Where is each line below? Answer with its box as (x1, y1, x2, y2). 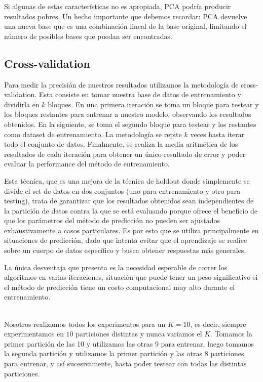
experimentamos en (4, 328, 64, 339)
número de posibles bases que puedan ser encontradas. (4, 30, 172, 41)
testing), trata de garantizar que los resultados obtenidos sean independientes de (4, 195, 254, 206)
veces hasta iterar (190, 129, 245, 139)
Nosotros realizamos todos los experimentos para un (4, 318, 166, 329)
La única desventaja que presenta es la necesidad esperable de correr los (4, 262, 228, 272)
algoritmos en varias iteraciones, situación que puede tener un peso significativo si (4, 272, 258, 282)
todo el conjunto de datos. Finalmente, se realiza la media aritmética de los (4, 139, 238, 149)
